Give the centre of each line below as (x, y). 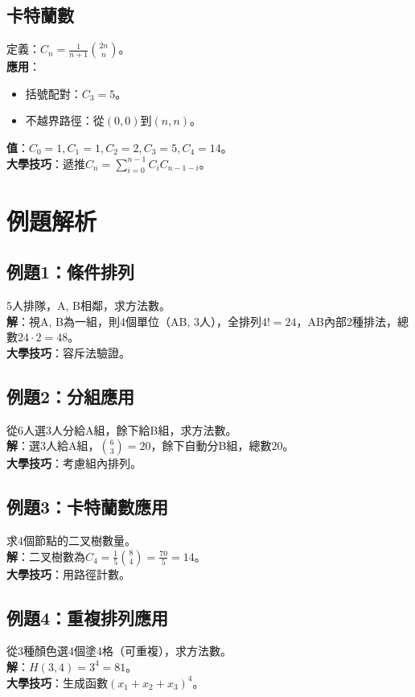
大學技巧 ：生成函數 (57, 682)
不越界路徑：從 (65, 120)
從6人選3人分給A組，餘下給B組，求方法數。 (122, 429)
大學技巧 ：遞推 (46, 163)
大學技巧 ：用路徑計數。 (68, 573)
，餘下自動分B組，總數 (211, 445)
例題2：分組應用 (71, 396)
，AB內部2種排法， (347, 321)
